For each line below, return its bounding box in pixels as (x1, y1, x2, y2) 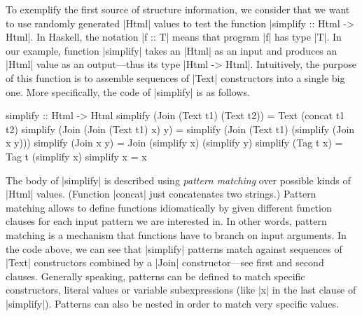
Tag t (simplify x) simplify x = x (6, 149, 147, 163)
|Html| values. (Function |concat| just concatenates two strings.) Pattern (6, 186, 316, 201)
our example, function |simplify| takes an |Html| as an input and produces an (6, 43, 337, 57)
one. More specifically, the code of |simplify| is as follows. (6, 84, 250, 99)
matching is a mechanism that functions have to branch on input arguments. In (6, 227, 347, 242)
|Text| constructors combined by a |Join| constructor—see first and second (6, 255, 324, 270)
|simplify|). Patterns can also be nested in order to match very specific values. (6, 296, 340, 310)
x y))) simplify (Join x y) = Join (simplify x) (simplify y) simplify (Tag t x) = (6, 135, 343, 150)
